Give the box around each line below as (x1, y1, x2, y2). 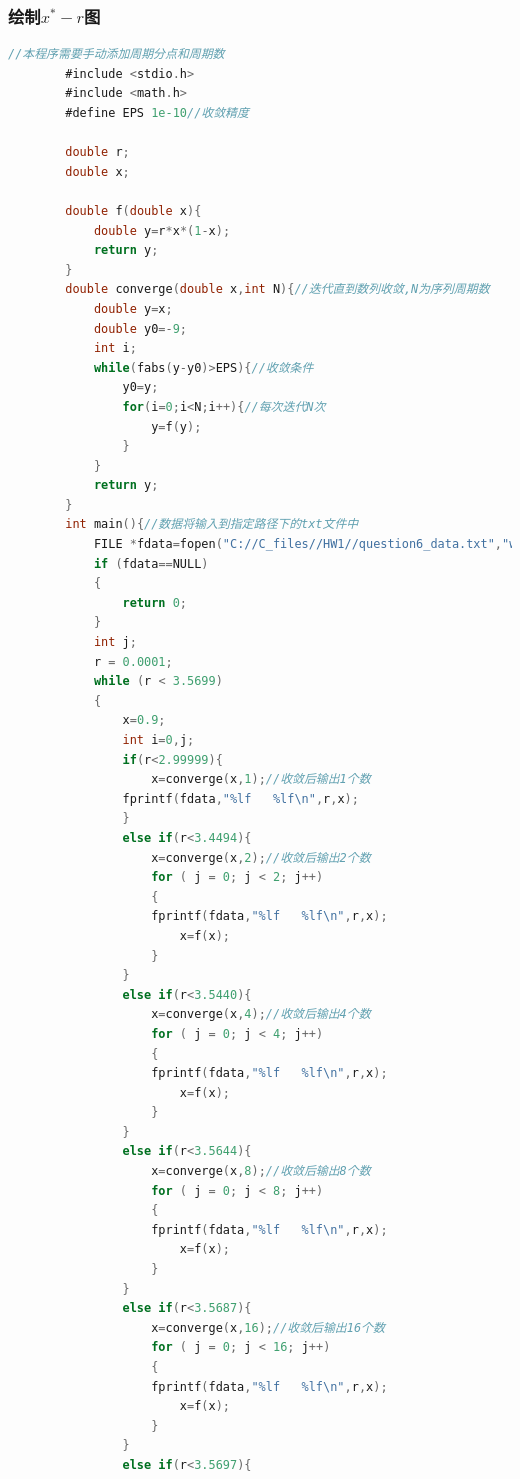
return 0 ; (122, 595, 188, 610)
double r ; (65, 145, 130, 160)
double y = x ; (93, 301, 173, 316)
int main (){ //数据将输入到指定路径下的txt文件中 (65, 517, 359, 532)
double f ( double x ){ (65, 203, 202, 218)
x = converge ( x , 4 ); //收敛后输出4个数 (151, 1007, 371, 1022)
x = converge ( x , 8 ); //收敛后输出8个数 (151, 1164, 371, 1179)
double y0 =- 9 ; (93, 321, 188, 336)
